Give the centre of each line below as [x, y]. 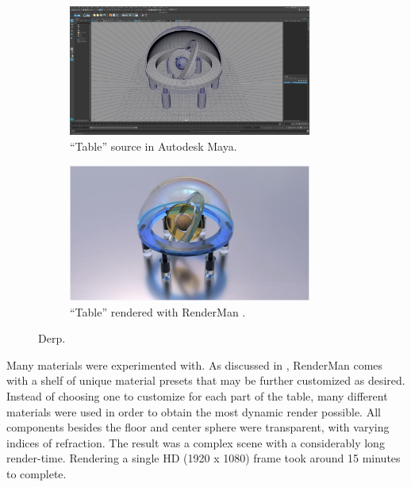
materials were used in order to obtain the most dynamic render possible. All [194, 411]
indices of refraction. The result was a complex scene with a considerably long [196, 442]
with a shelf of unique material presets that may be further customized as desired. [206, 380]
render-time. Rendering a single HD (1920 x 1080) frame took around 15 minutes [204, 458]
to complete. [36, 473]
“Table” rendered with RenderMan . [158, 311]
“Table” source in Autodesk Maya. [154, 146]
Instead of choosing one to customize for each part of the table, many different [197, 395]
